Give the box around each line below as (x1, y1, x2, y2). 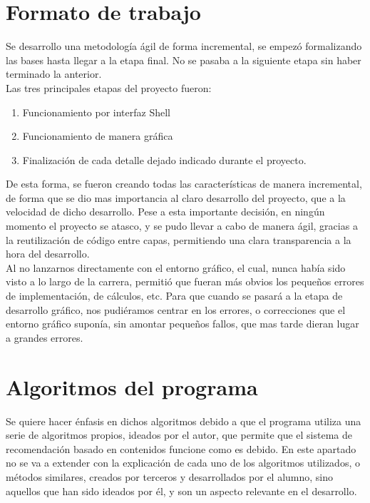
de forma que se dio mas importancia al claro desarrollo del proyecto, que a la (6, 190, 346, 205)
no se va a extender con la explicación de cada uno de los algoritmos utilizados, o (6, 455, 360, 470)
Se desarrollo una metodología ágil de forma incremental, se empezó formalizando (6, 39, 362, 54)
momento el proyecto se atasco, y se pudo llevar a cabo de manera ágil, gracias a (6, 218, 358, 233)
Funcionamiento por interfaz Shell (22, 104, 170, 119)
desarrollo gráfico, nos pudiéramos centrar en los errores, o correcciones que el (6, 302, 346, 317)
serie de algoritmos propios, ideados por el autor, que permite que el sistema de (6, 427, 352, 442)
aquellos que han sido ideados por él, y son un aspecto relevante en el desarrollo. (6, 483, 357, 498)
